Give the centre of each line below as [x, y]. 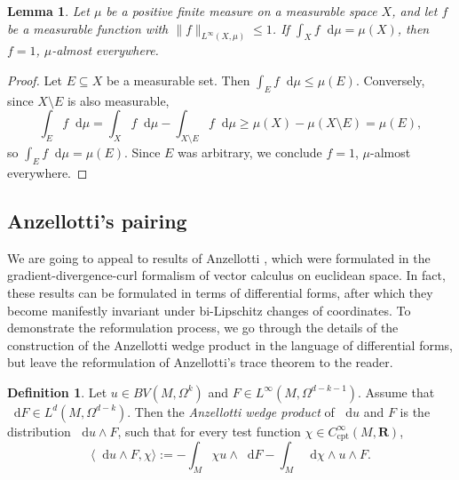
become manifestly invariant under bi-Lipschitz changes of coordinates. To [209, 310]
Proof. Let [35, 80]
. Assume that [396, 392]
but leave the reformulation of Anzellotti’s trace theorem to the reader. [200, 362]
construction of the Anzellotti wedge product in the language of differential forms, [230, 344]
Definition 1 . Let [57, 392]
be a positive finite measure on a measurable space [241, 11]
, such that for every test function [209, 431]
